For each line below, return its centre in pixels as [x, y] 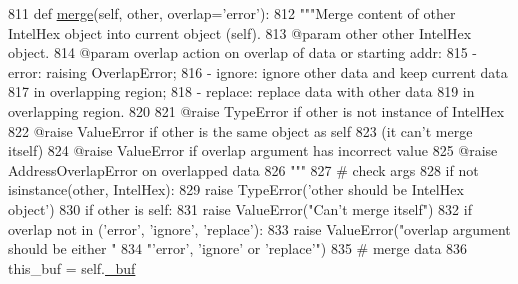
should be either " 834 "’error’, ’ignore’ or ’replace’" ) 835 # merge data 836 [238, 248]
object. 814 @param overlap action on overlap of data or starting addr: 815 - [242, 52]
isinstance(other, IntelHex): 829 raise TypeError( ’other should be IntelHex [236, 189]
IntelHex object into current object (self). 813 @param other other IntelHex [240, 32]
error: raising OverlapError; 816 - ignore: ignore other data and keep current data [258, 71]
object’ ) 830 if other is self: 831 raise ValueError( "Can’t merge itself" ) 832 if [240, 208]
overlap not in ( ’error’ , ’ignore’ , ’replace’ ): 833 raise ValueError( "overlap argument [259, 228]
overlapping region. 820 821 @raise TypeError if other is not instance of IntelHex [256, 110]
